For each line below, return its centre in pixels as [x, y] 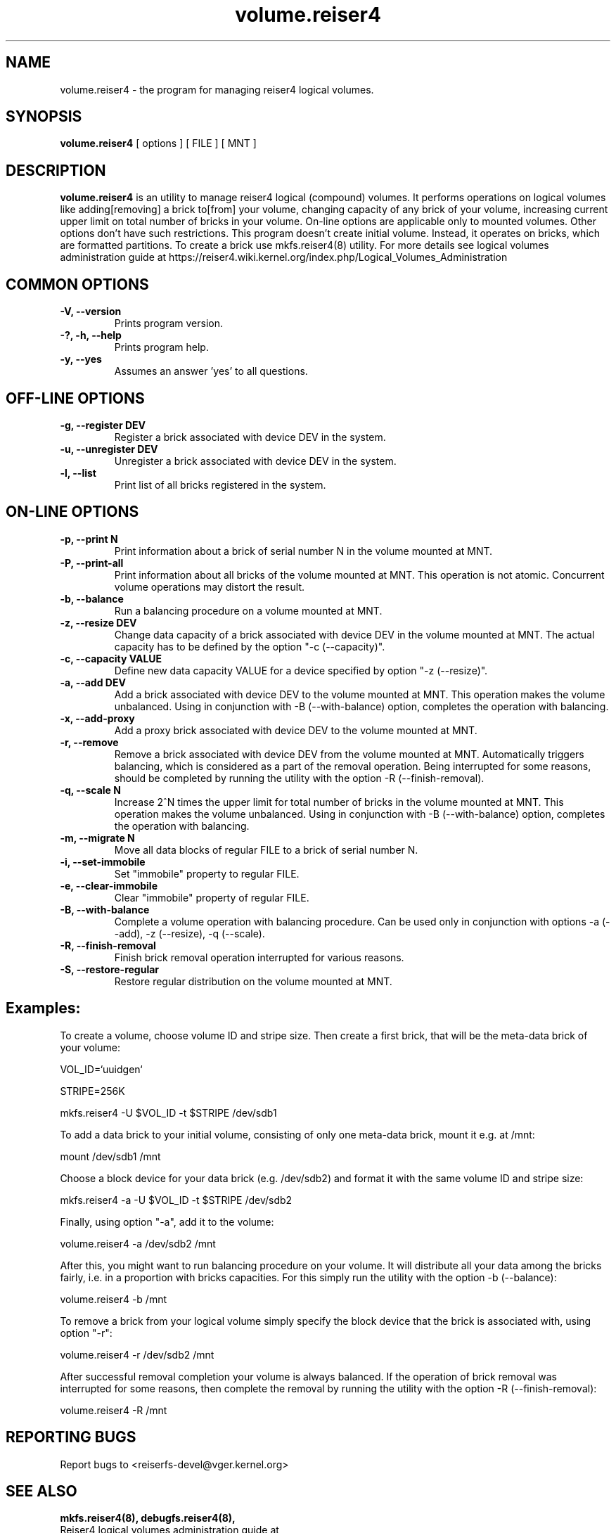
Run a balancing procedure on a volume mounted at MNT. [248, 610]
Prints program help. [161, 347]
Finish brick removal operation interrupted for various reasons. [259, 957]
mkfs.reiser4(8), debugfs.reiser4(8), [148, 1518]
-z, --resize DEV [98, 622]
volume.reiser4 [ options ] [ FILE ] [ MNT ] [158, 143]
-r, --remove [89, 742]
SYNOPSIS [44, 117]
